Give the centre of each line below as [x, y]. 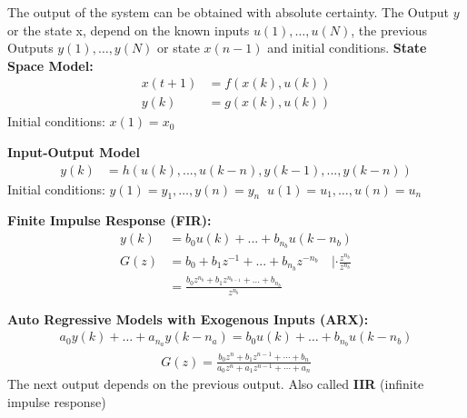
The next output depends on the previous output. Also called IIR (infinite [216, 384]
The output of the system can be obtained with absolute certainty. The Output [229, 12]
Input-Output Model [74, 152]
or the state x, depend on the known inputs [129, 30]
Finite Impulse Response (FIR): [109, 220]
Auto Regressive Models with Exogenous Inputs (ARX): [188, 318]
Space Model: [50, 65]
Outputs [30, 48]
